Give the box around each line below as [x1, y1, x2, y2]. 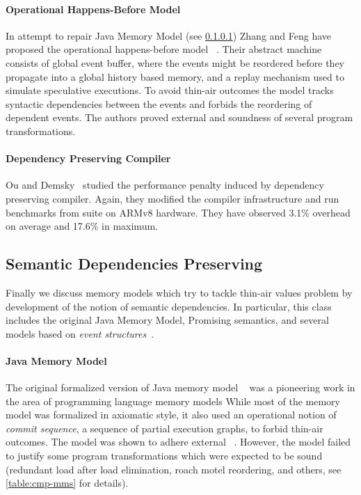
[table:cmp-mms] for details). [6, 476, 129, 490]
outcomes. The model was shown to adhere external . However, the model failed [6, 434, 351, 449]
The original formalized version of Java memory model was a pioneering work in [6, 380, 355, 395]
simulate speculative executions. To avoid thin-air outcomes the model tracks [6, 83, 334, 97]
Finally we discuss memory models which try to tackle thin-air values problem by [6, 285, 353, 299]
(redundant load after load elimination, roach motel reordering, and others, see [6, 462, 342, 476]
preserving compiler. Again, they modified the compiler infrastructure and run [6, 191, 339, 205]
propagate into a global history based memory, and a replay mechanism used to [6, 69, 344, 84]
